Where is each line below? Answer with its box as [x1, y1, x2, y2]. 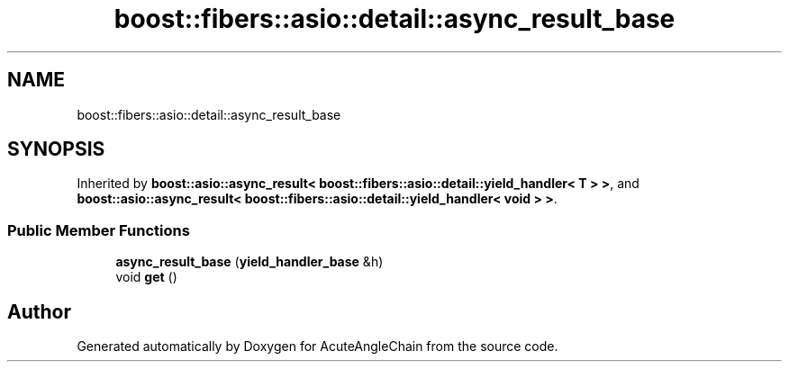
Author [7, 300, 71, 323]
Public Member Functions [7, 220, 190, 239]
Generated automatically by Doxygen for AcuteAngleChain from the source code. [77, 338, 558, 355]
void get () [115, 269, 177, 285]
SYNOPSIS [7, 138, 105, 161]
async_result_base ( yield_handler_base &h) [115, 254, 384, 270]
